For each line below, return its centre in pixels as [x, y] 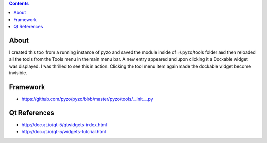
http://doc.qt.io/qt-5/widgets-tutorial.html [64, 132]
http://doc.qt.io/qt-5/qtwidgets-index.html [64, 125]
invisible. [18, 73]
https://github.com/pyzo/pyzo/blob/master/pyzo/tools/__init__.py [87, 99]
